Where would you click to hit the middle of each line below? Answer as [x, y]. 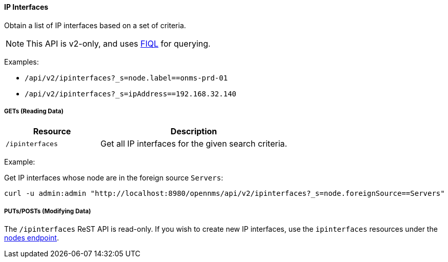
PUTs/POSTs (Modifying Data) [48, 211]
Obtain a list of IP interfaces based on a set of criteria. [95, 25]
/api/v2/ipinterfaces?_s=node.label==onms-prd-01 [126, 78]
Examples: [22, 62]
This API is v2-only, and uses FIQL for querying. [118, 43]
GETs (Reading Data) [34, 111]
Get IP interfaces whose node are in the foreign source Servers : [114, 178]
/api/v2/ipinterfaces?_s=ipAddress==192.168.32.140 [131, 94]
